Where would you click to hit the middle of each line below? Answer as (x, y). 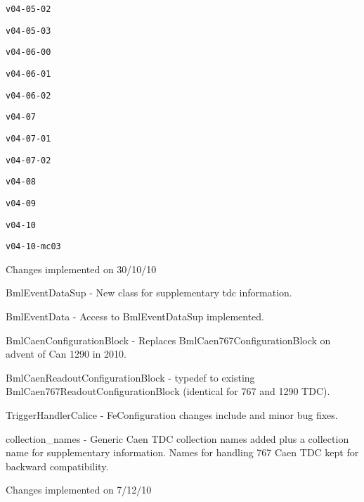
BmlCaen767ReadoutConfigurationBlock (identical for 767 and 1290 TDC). (168, 391)
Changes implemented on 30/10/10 (81, 269)
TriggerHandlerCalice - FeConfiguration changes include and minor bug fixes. (172, 415)
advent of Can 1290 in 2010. (66, 354)
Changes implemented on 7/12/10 (79, 490)
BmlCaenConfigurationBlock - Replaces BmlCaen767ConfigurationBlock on (168, 340)
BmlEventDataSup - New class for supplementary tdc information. (149, 293)
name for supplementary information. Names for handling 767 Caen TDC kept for (182, 452)
